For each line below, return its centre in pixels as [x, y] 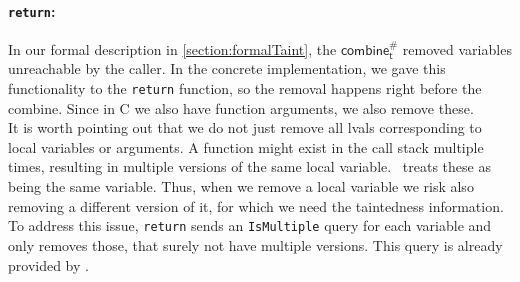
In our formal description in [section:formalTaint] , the [172, 48]
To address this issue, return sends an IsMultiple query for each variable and [250, 225]
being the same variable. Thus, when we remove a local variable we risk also [241, 186]
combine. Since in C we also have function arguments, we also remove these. [241, 107]
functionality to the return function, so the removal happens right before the [245, 88]
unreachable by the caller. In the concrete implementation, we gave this [227, 68]
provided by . [48, 264]
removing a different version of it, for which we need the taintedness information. [256, 205]
